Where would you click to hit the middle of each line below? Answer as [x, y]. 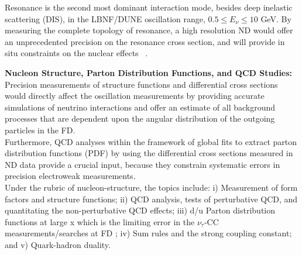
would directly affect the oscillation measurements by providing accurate [135, 96]
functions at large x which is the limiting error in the [100, 221]
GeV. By [276, 18]
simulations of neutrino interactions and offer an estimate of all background [140, 107]
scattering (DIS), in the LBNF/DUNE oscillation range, [105, 18]
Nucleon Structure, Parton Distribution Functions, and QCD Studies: [149, 72]
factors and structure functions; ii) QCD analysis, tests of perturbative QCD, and [151, 199]
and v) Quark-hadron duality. [58, 244]
